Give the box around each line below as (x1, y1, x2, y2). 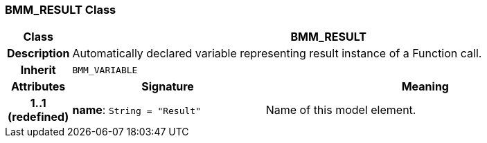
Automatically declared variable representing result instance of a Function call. (72, 46, 482, 61)
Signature (141, 79, 194, 94)
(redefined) (8, 110, 69, 124)
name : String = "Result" (72, 103, 201, 117)
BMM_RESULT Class (5, 3, 116, 17)
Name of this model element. (265, 103, 416, 117)
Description (7, 46, 70, 61)
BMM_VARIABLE (72, 64, 138, 75)
